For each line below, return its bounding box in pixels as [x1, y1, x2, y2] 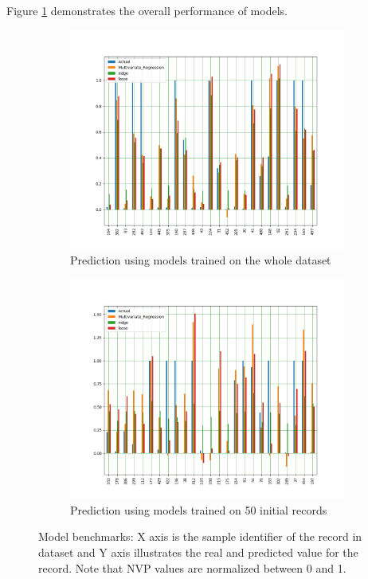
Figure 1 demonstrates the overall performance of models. [6, 2, 288, 18]
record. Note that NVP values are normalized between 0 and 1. [38, 559, 346, 576]
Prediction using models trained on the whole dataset [70, 252, 331, 268]
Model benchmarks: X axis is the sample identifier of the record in [38, 528, 362, 545]
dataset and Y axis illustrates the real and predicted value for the [38, 543, 358, 560]
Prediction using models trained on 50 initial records [70, 501, 327, 518]
